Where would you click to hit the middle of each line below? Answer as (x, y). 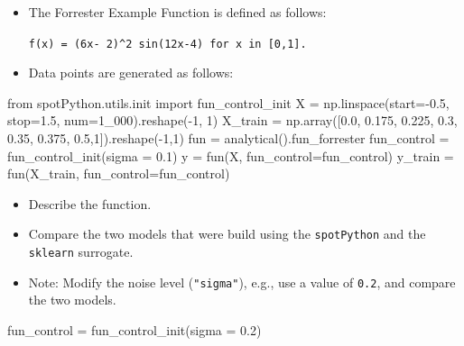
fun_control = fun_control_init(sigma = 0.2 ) (135, 329)
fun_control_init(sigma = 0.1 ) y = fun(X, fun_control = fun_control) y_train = (231, 155)
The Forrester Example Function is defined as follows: (177, 12)
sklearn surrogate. (81, 252)
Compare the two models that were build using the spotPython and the (227, 234)
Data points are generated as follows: (131, 73)
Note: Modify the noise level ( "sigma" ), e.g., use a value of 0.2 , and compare (242, 282)
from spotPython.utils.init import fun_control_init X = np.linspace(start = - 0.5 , (228, 102)
